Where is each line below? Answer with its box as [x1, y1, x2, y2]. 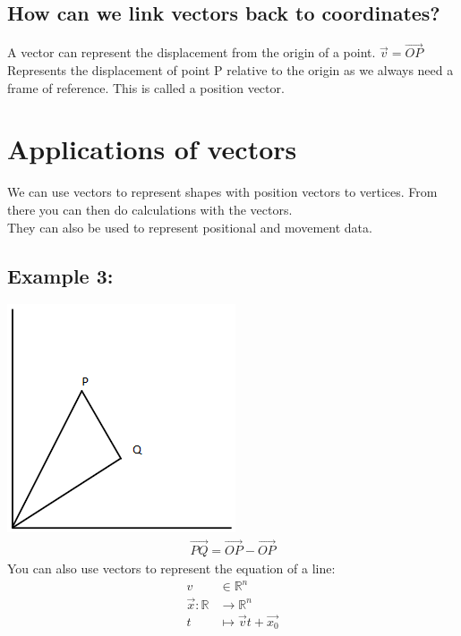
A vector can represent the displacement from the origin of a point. [7, 43, 376, 62]
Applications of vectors [7, 131, 297, 167]
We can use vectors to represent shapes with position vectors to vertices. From [7, 182, 438, 201]
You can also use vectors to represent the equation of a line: [7, 559, 336, 578]
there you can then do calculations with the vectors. [7, 199, 293, 218]
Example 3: [7, 261, 114, 289]
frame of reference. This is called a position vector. [7, 78, 285, 97]
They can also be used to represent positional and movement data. [7, 217, 372, 236]
